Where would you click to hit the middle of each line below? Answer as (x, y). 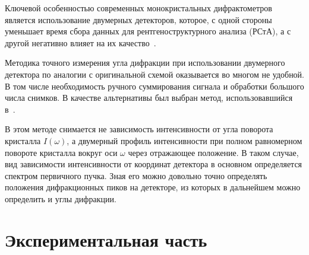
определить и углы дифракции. (61, 198)
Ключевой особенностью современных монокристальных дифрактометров (138, 8)
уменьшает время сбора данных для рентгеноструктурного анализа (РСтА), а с (148, 31)
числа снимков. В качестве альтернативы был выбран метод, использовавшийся (149, 98)
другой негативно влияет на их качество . (81, 42)
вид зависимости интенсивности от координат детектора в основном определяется (154, 164)
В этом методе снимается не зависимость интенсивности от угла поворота (139, 129)
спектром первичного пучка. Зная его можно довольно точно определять (136, 175)
